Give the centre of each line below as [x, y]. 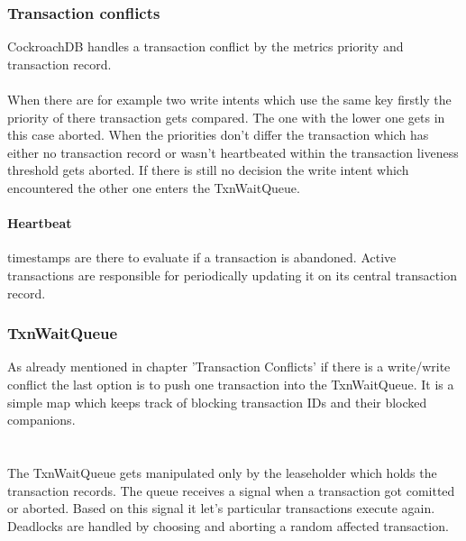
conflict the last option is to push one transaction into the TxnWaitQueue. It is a [231, 384]
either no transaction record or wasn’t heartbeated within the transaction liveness [233, 152]
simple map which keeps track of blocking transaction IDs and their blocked [217, 402]
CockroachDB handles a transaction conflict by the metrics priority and [206, 46]
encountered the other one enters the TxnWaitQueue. [154, 187]
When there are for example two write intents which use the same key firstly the [229, 99]
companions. [41, 420]
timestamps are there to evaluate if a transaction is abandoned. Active [202, 257]
